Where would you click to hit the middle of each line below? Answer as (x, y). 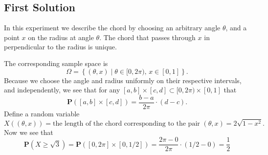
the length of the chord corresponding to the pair (126, 123)
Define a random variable (42, 113)
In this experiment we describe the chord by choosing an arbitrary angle (112, 28)
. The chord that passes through (147, 37)
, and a (236, 28)
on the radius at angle (61, 37)
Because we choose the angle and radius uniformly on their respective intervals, (123, 80)
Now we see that (29, 132)
